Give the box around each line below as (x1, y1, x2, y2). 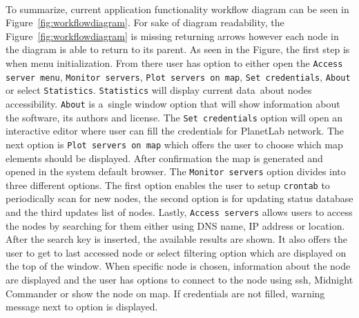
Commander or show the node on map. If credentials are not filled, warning (6, 286, 325, 300)
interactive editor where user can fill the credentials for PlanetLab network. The (6, 123, 345, 138)
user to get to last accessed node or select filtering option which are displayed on (6, 245, 347, 259)
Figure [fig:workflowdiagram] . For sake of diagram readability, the (6, 15, 284, 30)
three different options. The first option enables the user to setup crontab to (6, 177, 330, 192)
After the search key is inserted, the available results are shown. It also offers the (6, 232, 348, 246)
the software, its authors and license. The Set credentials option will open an (6, 110, 343, 124)
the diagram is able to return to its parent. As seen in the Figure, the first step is (6, 42, 350, 57)
